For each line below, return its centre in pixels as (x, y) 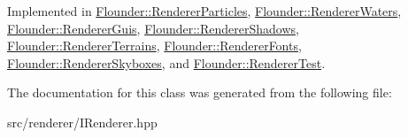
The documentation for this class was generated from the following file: (200, 92)
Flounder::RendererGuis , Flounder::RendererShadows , (153, 28)
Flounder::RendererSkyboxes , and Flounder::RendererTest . (166, 62)
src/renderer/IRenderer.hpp (82, 122)
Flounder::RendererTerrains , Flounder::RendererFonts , (154, 46)
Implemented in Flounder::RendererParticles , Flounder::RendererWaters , (204, 11)
